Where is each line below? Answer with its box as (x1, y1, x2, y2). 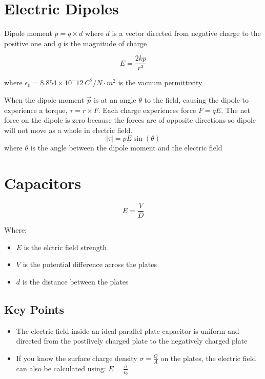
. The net (221, 104, 250, 115)
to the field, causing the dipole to (144, 94, 249, 105)
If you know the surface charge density (16, 352, 137, 363)
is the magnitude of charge (63, 37, 147, 48)
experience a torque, (4, 104, 68, 115)
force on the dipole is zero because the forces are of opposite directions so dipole (4, 115, 256, 125)
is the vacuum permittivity (118, 77, 202, 88)
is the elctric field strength (24, 241, 107, 252)
